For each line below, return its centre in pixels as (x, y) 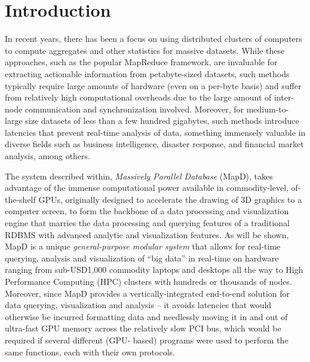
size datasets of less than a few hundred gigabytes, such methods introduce (162, 121)
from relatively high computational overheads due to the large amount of (138, 97)
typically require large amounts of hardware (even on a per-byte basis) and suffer (153, 85)
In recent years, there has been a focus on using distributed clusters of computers (154, 39)
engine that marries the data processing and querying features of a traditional (147, 223)
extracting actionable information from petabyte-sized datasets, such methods (147, 73)
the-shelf (20, 199)
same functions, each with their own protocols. (90, 352)
